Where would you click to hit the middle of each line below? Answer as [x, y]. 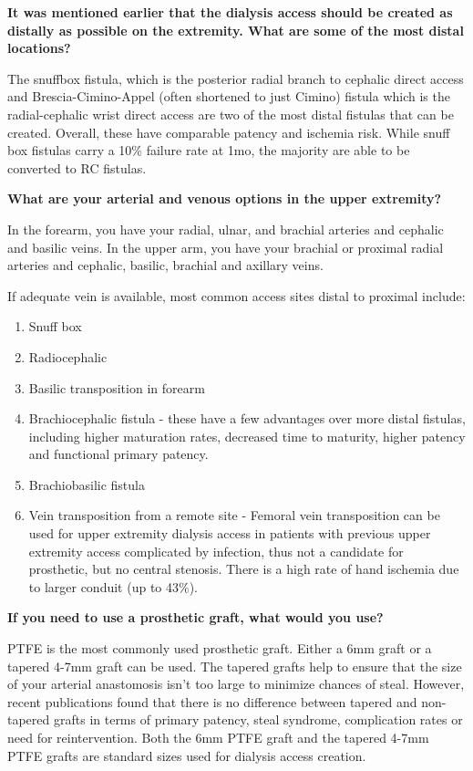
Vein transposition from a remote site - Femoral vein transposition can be [234, 515]
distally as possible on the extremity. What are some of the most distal [236, 30]
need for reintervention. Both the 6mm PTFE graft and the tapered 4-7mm [218, 737]
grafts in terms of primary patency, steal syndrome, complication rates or [258, 719]
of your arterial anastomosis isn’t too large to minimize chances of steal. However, [236, 684]
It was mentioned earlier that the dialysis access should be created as [230, 12]
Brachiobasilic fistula [87, 484]
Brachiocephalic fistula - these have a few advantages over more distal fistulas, [247, 418]
